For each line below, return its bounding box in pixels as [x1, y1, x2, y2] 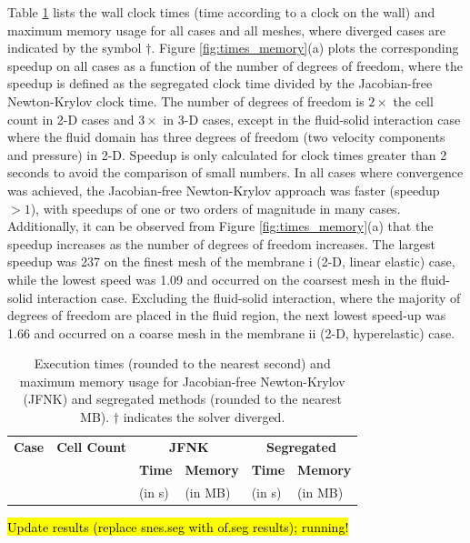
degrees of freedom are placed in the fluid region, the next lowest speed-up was [7, 306, 446, 325]
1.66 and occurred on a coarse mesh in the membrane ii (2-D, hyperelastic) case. [7, 323, 455, 342]
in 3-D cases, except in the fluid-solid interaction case [163, 109, 461, 128]
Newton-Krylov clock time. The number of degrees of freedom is [7, 91, 365, 110]
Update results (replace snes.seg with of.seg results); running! [7, 517, 349, 536]
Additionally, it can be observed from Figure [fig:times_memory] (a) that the [7, 216, 434, 236]
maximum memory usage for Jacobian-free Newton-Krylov [19, 371, 345, 390]
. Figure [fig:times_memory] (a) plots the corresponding [151, 38, 459, 57]
